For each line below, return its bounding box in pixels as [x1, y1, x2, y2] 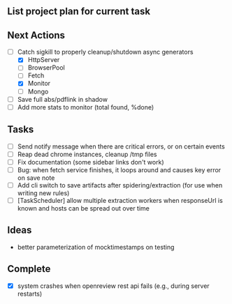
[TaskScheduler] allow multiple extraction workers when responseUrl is [17, 196, 224, 204]
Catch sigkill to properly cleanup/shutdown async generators [17, 48, 194, 56]
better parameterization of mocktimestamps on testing [17, 243, 175, 251]
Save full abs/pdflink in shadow [17, 95, 108, 103]
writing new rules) [17, 188, 70, 197]
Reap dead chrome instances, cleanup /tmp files [17, 150, 157, 158]
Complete [7, 263, 51, 275]
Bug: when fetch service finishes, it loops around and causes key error [17, 165, 222, 174]
